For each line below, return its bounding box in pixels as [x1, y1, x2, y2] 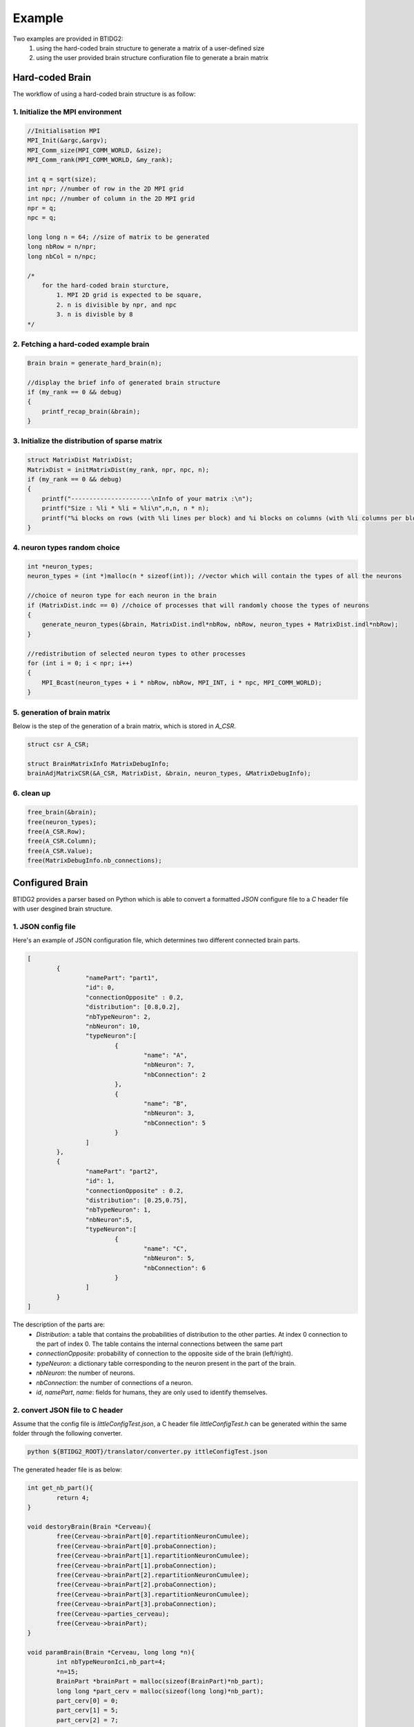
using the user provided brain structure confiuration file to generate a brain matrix [36, 54, 269, 62]
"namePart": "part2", [85, 1167, 159, 1175]
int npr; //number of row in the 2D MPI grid [27, 185, 184, 193]
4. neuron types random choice [12, 543, 121, 553]
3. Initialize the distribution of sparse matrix [12, 436, 162, 446]
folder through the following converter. [12, 1429, 123, 1438]
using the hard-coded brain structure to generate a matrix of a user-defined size [36, 44, 265, 52]
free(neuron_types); [27, 818, 97, 826]
